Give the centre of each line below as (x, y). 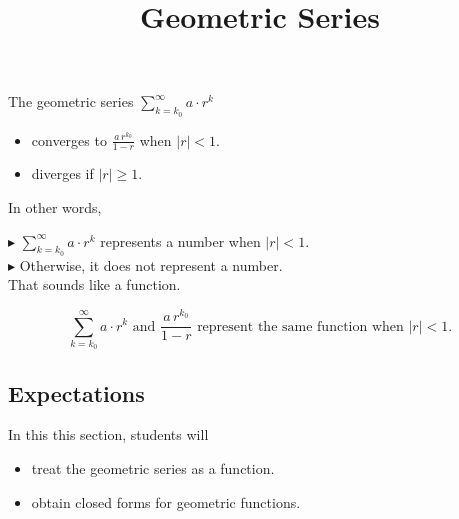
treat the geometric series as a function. (153, 468)
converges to (69, 139)
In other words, (55, 207)
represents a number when (180, 240)
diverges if (62, 173)
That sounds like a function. (94, 284)
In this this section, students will (108, 434)
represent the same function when (300, 326)
